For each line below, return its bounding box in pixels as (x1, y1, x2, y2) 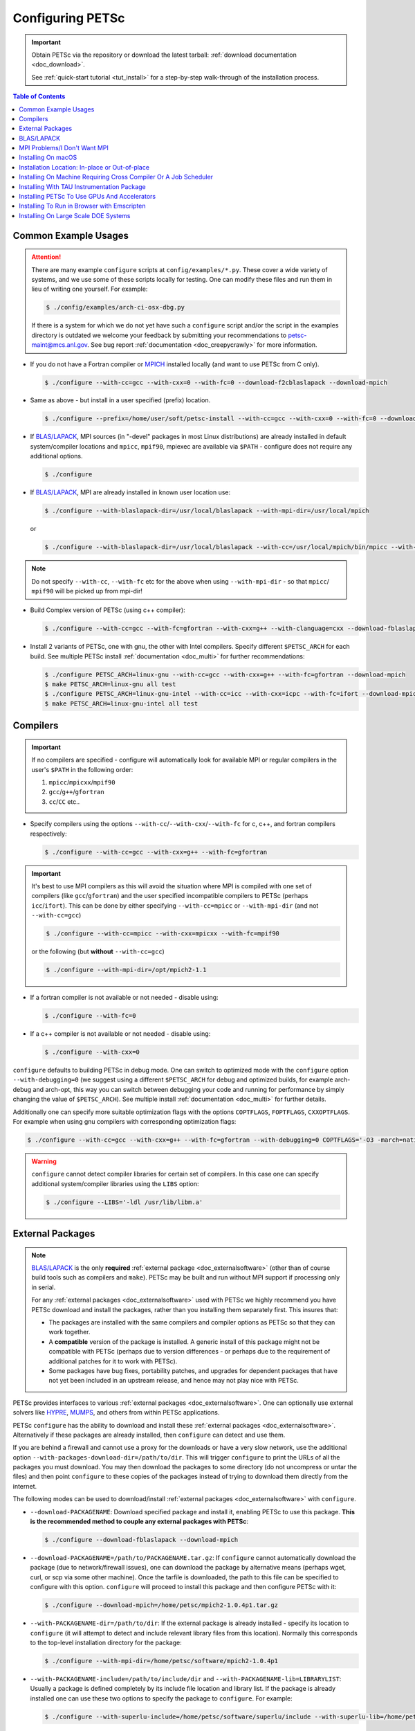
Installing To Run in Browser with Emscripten (19, 201, 146, 210)
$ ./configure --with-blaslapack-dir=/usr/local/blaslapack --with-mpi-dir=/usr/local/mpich (44, 507, 369, 515)
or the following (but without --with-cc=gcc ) (31, 947, 165, 956)
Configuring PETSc (12, 10, 125, 26)
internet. (12, 1482, 37, 1490)
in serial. (31, 1283, 56, 1291)
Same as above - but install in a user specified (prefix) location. (30, 396, 211, 404)
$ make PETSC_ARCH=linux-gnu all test (44, 681, 176, 688)
